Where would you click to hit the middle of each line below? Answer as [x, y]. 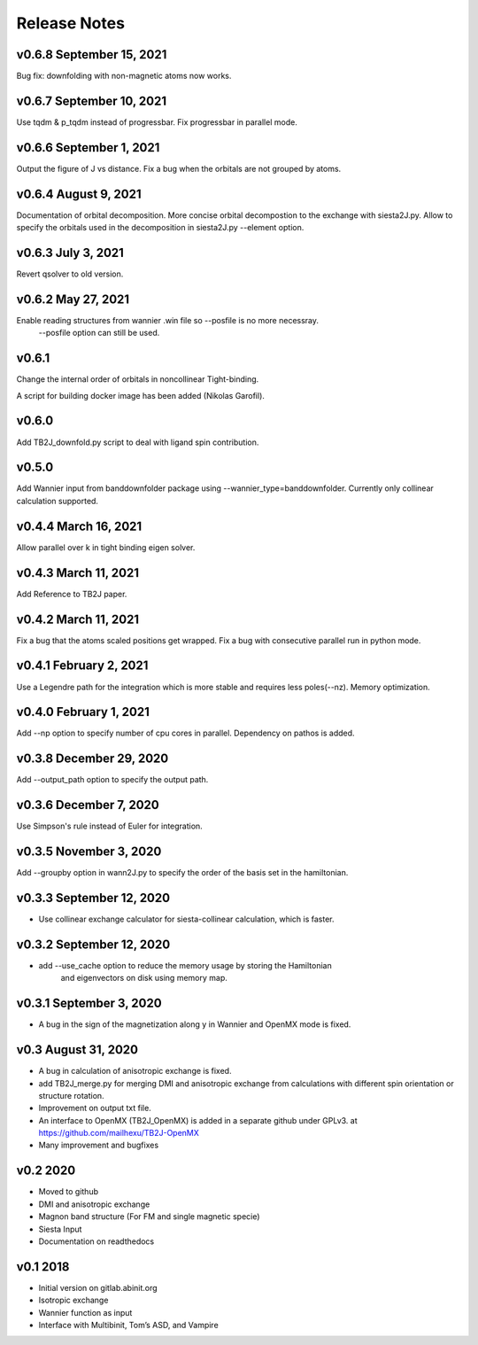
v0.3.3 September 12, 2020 [93, 898]
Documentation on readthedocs [96, 1241]
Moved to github [69, 1192]
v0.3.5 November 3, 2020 [89, 852]
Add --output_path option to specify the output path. [112, 780]
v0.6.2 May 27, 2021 [73, 299]
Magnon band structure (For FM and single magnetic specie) [149, 1217]
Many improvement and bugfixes [99, 1145]
